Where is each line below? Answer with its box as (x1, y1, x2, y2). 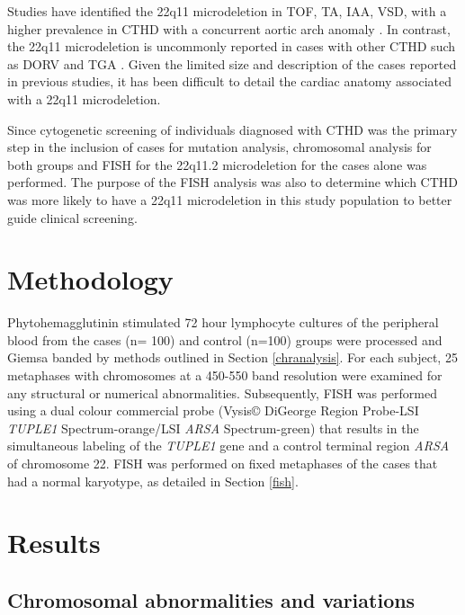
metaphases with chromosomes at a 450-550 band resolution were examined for (7, 366, 443, 385)
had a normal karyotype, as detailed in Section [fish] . (7, 471, 299, 490)
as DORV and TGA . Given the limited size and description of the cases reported (7, 54, 457, 73)
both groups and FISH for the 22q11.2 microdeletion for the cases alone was (7, 155, 427, 174)
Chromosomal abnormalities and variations (7, 585, 416, 613)
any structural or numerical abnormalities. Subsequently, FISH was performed (7, 383, 437, 402)
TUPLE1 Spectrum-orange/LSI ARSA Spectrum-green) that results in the (7, 418, 419, 437)
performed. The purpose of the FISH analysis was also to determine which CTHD (7, 173, 459, 192)
